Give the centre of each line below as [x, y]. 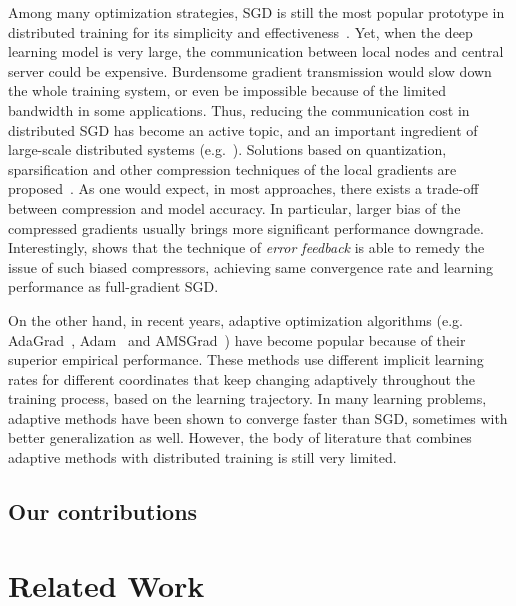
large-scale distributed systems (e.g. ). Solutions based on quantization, [227, 149]
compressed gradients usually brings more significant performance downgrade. [246, 227]
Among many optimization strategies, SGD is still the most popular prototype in [256, 12]
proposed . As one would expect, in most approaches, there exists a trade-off [243, 188]
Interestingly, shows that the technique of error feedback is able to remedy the [246, 247]
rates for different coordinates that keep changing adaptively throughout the [242, 378]
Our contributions [103, 511]
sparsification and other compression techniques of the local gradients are [232, 168]
